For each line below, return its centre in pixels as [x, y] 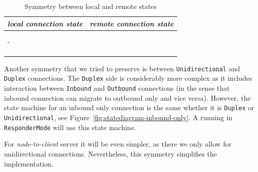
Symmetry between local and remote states [91, 6]
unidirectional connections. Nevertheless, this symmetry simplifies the [110, 153]
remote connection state [132, 23]
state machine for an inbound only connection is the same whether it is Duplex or [129, 107]
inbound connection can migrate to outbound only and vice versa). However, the [127, 97]
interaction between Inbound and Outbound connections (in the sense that [117, 88]
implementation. [29, 163]
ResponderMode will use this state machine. [70, 127]
